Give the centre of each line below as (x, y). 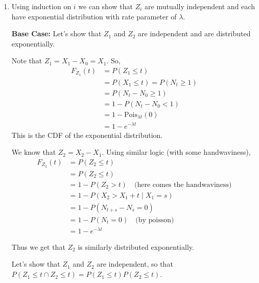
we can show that (105, 6)
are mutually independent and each (200, 6)
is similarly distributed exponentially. (136, 246)
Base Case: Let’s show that (56, 33)
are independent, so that (135, 264)
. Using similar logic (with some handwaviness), (176, 152)
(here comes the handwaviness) (183, 185)
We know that (34, 152)
